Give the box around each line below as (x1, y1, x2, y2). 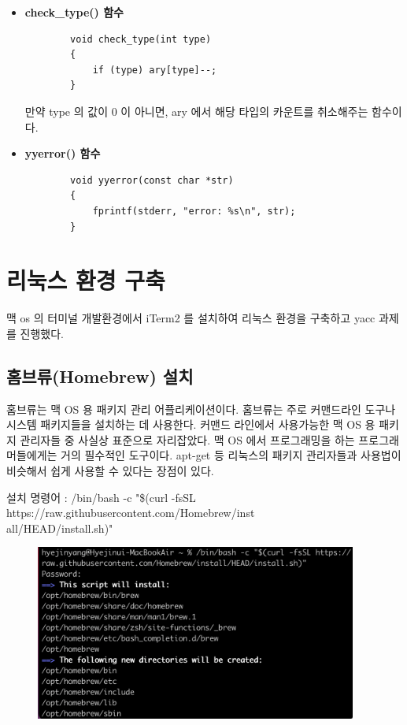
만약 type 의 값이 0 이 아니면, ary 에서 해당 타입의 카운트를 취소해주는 (24, 102, 368, 119)
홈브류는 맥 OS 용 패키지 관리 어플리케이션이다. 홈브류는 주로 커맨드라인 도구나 (6, 400, 396, 417)
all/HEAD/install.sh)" (6, 519, 113, 536)
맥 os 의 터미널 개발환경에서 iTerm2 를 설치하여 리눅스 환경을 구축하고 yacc (6, 310, 376, 326)
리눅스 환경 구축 (6, 264, 165, 296)
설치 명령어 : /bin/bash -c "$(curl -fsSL (6, 489, 196, 505)
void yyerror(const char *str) (70, 174, 234, 186)
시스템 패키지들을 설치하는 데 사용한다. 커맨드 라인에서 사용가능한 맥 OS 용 (6, 416, 376, 433)
